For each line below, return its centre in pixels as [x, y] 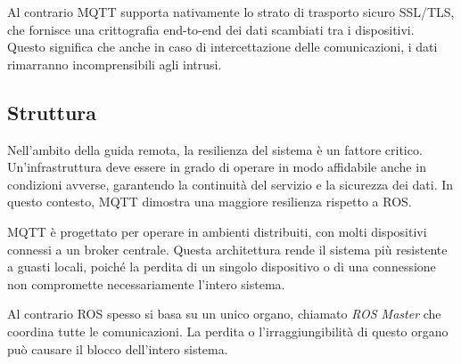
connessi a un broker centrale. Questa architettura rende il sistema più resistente [227, 249]
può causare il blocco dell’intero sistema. [118, 348]
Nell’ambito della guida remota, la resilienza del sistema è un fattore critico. [215, 149]
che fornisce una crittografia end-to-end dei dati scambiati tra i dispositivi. [211, 29]
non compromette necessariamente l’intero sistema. [146, 283]
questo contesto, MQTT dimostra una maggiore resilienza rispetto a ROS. [210, 202]
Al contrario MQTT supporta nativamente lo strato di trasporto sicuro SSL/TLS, [231, 12]
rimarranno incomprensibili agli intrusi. [115, 64]
